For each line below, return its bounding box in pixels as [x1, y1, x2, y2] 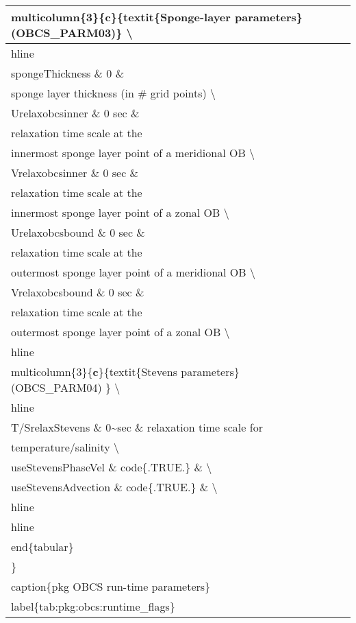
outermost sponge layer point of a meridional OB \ [11, 264, 255, 280]
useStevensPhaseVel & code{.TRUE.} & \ [11, 459, 212, 475]
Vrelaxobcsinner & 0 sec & [11, 165, 139, 180]
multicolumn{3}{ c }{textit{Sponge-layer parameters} [11, 9, 303, 25]
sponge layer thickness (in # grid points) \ [11, 85, 216, 101]
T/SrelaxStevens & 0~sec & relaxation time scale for [11, 419, 263, 435]
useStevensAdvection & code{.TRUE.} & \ [11, 479, 218, 495]
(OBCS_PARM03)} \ [11, 25, 133, 40]
